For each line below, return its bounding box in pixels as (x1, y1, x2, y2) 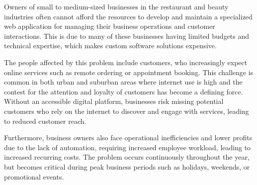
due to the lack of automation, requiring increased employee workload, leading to (4, 142, 251, 152)
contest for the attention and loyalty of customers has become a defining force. (4, 86, 243, 96)
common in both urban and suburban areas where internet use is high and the (4, 77, 243, 87)
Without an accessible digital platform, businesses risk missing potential (4, 96, 224, 106)
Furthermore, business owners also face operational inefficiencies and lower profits (4, 132, 253, 143)
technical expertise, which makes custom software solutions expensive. (4, 40, 217, 51)
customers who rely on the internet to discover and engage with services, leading (4, 105, 249, 116)
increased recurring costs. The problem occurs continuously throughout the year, (4, 152, 250, 162)
